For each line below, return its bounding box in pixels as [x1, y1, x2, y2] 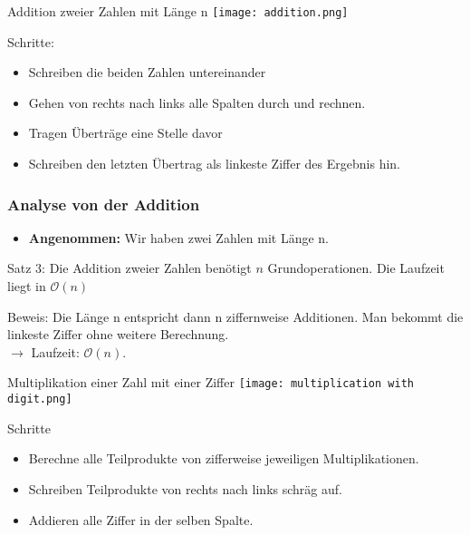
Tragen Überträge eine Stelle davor [28, 123, 223, 142]
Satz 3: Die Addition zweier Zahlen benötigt [7, 258, 252, 277]
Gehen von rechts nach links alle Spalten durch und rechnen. [28, 92, 366, 112]
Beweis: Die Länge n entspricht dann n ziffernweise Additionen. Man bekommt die [7, 306, 464, 326]
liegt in [7, 277, 46, 296]
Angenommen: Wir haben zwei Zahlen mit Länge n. [28, 228, 330, 247]
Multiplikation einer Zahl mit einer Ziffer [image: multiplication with [7, 373, 414, 392]
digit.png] [7, 393, 72, 406]
